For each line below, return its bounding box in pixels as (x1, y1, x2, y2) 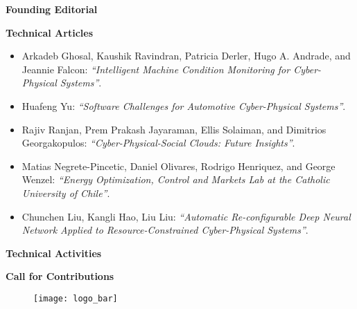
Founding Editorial (6, 2, 98, 16)
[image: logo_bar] (33, 293, 118, 303)
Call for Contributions (6, 269, 114, 283)
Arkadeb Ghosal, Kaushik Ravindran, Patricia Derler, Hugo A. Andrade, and (21, 48, 351, 63)
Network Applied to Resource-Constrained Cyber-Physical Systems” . (21, 223, 308, 237)
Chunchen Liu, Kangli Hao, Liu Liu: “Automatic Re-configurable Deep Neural (21, 209, 351, 223)
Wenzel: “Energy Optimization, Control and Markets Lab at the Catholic (21, 172, 330, 187)
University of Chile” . (21, 185, 110, 200)
